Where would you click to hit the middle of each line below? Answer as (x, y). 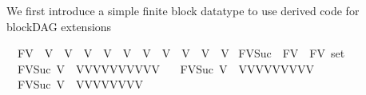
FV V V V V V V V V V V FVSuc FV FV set (181, 53)
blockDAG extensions (59, 26)
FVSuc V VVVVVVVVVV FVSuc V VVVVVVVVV (166, 68)
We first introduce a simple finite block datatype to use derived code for (183, 10)
